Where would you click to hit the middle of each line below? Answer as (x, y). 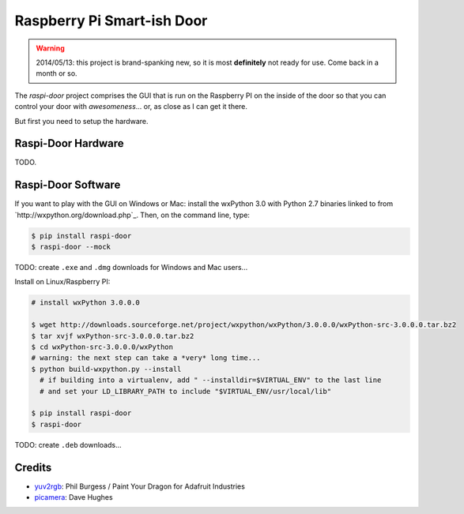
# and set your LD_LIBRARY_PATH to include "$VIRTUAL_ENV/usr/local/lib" (186, 391)
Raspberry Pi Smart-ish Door (111, 21)
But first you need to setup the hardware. (81, 121)
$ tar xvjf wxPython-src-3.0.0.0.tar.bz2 (113, 336)
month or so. (57, 73)
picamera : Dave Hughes (74, 497)
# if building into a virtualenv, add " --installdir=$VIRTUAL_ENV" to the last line (211, 380)
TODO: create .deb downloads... (68, 445)
